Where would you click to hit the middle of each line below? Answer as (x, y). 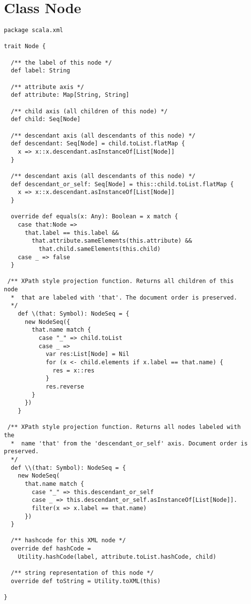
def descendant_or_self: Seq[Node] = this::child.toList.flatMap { (122, 184)
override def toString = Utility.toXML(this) (86, 581)
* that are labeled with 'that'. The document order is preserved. (124, 297)
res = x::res (74, 370)
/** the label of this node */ (61, 62)
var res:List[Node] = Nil (87, 354)
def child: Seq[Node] (46, 119)
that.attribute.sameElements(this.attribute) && (112, 241)
